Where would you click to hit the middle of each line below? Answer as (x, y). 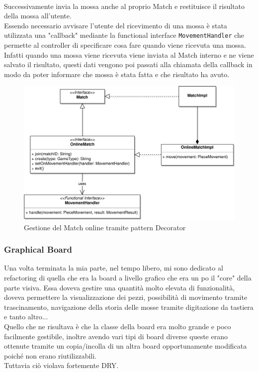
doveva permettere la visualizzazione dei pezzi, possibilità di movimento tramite (126, 297)
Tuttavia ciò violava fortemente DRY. (61, 365)
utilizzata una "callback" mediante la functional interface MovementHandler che (124, 35)
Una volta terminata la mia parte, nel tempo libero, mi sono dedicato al (114, 268)
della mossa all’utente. (38, 16)
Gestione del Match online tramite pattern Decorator (105, 227)
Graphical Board (38, 249)
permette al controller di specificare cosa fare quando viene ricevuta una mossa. (125, 45)
